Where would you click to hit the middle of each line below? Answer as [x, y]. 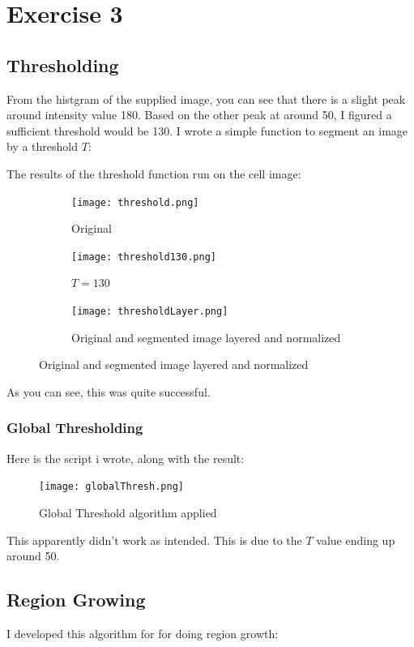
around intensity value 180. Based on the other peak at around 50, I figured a [199, 115]
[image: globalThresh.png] [111, 487]
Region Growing [76, 600]
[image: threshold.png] [135, 202]
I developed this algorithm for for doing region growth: [143, 633]
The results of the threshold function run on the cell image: [154, 173]
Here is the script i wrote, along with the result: [126, 458]
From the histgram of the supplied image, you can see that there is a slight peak [206, 99]
